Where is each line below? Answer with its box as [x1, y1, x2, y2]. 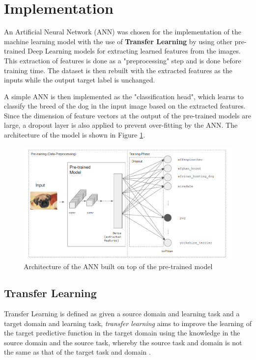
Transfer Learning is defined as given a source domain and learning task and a [4, 308, 240, 319]
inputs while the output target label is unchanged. [4, 75, 155, 85]
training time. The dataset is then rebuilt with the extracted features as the [4, 65, 232, 75]
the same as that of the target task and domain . [4, 347, 151, 357]
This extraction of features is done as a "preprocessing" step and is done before [4, 55, 241, 65]
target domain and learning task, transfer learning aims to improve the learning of [4, 318, 252, 328]
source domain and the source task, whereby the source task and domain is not [4, 337, 242, 347]
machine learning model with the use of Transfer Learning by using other [4, 36, 232, 46]
